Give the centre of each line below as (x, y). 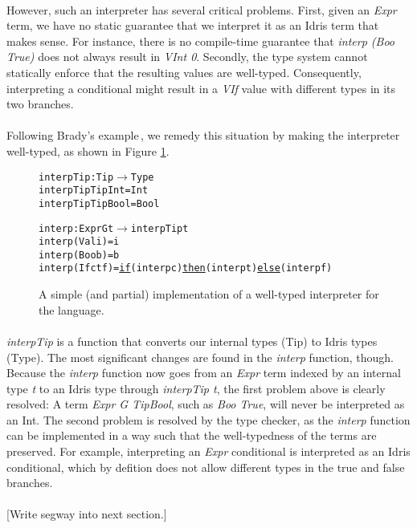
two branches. (40, 104)
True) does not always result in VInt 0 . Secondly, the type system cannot (187, 57)
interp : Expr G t (76, 228)
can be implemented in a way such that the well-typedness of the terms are (192, 435)
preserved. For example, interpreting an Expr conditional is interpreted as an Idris (208, 451)
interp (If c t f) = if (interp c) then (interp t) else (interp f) (186, 268)
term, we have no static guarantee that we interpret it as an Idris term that (193, 25)
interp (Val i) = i (79, 242)
